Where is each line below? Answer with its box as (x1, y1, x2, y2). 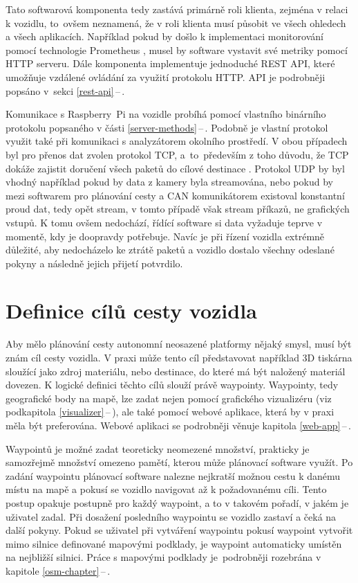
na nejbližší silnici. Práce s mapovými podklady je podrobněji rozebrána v (6, 550, 321, 564)
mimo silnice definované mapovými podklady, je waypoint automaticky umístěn (6, 536, 342, 550)
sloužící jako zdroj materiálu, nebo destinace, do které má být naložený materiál (6, 364, 346, 378)
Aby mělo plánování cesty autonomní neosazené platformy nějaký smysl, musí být (6, 337, 352, 351)
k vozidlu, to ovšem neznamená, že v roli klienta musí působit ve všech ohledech (6, 15, 346, 30)
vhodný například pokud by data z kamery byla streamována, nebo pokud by (6, 174, 333, 189)
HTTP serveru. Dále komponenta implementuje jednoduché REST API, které (6, 56, 335, 71)
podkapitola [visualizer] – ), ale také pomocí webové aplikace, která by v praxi (6, 404, 335, 419)
